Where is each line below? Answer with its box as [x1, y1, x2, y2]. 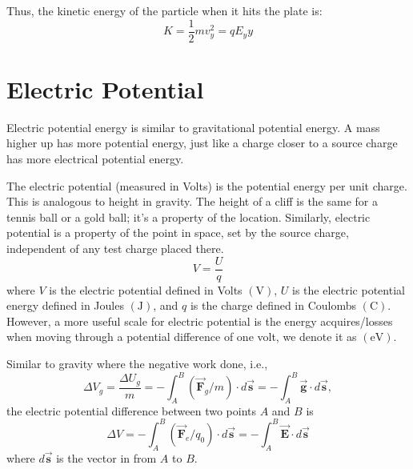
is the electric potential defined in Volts [49, 281, 243, 298]
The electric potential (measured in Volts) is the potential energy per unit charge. [6, 177, 407, 194]
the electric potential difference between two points [6, 402, 257, 419]
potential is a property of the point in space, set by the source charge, [6, 224, 349, 241]
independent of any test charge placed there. [6, 239, 224, 256]
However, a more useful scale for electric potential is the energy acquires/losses [6, 312, 393, 329]
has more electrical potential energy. [6, 150, 184, 166]
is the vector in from [56, 449, 157, 466]
